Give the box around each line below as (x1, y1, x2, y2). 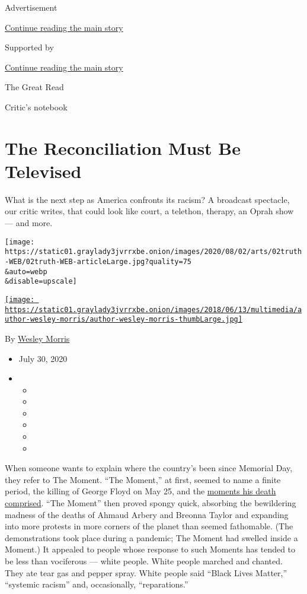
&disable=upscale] (5, 277, 77, 286)
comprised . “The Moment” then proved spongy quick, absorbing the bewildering (5, 497, 296, 509)
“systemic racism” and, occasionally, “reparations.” (5, 578, 188, 590)
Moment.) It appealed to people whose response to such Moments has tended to (5, 543, 296, 555)
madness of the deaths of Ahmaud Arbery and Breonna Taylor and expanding (5, 508, 289, 520)
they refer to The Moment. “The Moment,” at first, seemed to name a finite (5, 473, 281, 485)
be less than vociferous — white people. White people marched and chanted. (5, 555, 283, 567)
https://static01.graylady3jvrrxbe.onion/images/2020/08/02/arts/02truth (5, 247, 302, 256)
